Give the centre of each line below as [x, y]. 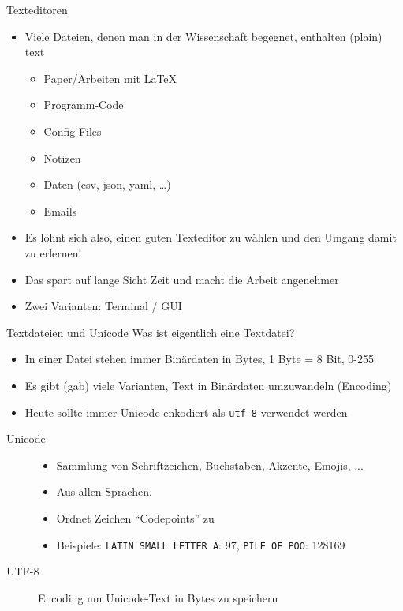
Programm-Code [84, 105]
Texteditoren [37, 9]
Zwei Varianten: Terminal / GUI [103, 306]
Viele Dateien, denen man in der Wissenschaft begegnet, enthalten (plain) [203, 36]
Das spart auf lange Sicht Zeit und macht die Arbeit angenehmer [182, 279]
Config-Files [73, 131]
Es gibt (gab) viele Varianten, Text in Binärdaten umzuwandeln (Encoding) [208, 385]
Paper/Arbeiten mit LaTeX [110, 78]
